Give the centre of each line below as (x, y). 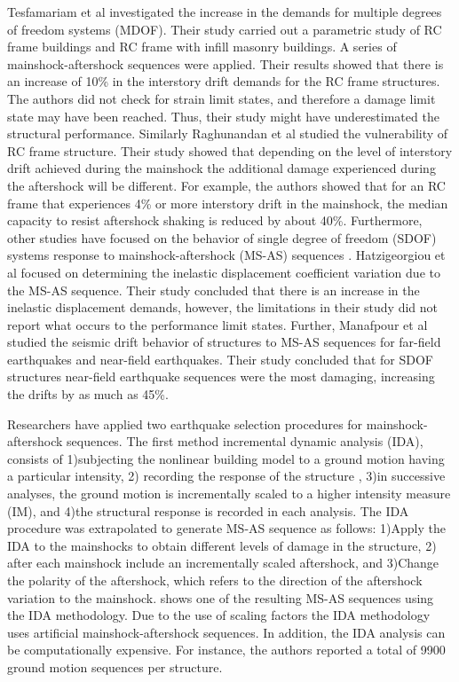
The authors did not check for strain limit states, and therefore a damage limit (222, 98)
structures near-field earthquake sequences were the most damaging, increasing (221, 376)
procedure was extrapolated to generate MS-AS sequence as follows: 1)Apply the (226, 528)
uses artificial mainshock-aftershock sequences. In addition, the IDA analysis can (226, 632)
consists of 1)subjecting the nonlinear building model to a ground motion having (226, 458)
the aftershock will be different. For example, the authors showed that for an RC (226, 185)
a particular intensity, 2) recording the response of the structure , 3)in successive (226, 476)
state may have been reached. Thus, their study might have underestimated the (223, 116)
